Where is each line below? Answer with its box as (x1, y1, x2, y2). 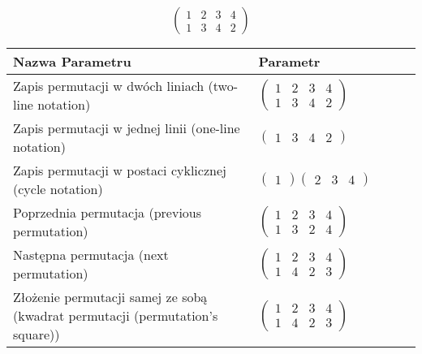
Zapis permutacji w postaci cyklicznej (13, 161, 226, 180)
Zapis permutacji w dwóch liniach (13, 76, 205, 96)
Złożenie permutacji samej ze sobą (13, 287, 208, 307)
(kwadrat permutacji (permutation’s (13, 306, 218, 326)
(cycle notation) (13, 179, 103, 199)
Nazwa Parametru (13, 52, 131, 71)
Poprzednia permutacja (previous (13, 203, 202, 222)
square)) (13, 325, 60, 344)
